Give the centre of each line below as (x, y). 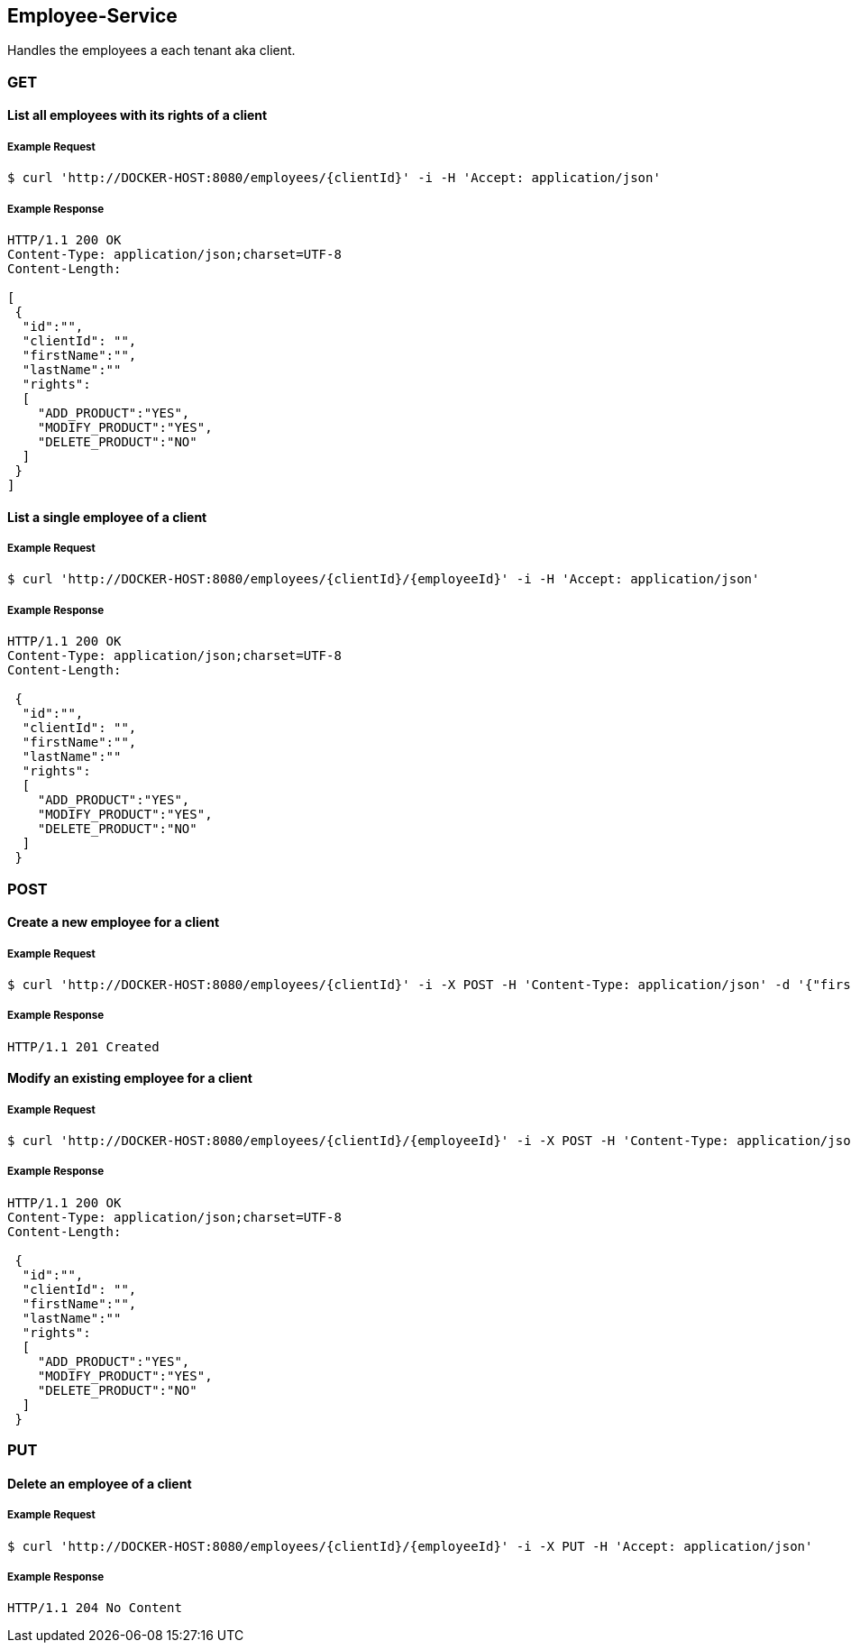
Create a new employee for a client (114, 922)
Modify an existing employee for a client (130, 1078)
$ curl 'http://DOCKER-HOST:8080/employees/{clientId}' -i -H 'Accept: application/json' (334, 178)
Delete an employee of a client (100, 1483)
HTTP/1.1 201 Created (83, 1046)
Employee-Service (92, 16)
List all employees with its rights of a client (137, 115)
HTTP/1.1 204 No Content (95, 1608)
